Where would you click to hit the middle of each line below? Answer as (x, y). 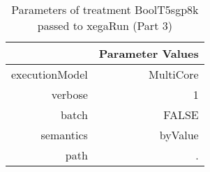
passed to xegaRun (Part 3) (105, 25)
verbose (69, 94)
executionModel (50, 74)
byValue (179, 135)
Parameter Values (149, 53)
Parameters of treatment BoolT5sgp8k (105, 9)
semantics (64, 135)
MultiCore (174, 74)
